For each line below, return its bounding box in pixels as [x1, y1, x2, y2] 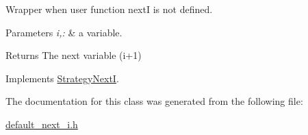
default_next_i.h [5, 116, 78, 131]
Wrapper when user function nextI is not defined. [5, 2, 213, 16]
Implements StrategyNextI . [5, 71, 119, 85]
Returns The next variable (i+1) [5, 48, 142, 62]
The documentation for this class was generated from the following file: [5, 94, 303, 108]
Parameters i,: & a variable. [5, 25, 123, 39]
